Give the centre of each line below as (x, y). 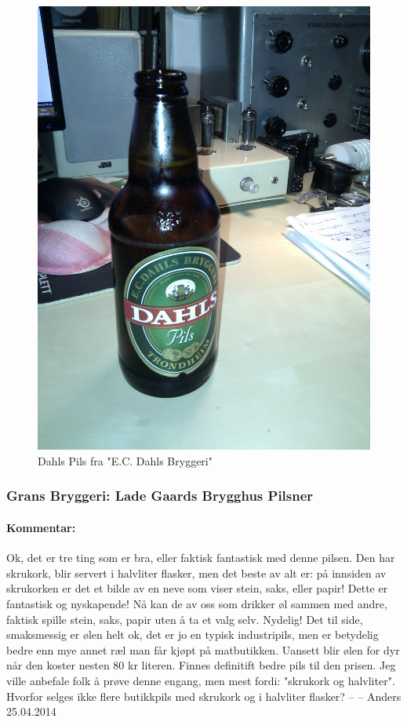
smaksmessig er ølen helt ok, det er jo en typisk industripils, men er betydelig (193, 634)
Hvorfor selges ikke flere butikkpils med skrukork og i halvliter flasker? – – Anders (204, 696)
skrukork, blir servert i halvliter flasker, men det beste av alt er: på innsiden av (196, 572)
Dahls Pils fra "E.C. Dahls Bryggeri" (125, 460)
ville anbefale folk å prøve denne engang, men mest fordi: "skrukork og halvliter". (201, 680)
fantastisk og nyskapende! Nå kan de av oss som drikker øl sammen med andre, (197, 603)
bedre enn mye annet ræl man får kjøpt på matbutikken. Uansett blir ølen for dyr (203, 649)
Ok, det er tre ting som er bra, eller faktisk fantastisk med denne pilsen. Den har (201, 558)
